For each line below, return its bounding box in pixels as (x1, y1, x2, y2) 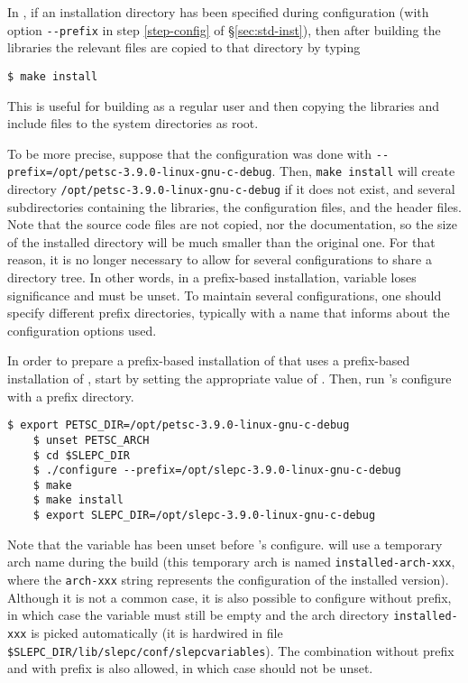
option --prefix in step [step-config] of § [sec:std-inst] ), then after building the (7, 20, 441, 39)
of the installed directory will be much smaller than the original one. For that (7, 232, 436, 251)
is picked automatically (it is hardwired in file (31, 623, 283, 641)
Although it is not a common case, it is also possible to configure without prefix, (7, 587, 452, 606)
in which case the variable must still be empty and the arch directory (7, 605, 390, 624)
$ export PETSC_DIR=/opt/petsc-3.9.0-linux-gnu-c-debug (7, 419, 350, 432)
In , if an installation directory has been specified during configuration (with (7, 3, 429, 21)
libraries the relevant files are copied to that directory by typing (7, 38, 361, 57)
